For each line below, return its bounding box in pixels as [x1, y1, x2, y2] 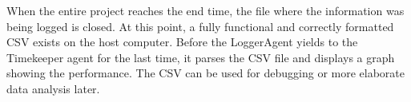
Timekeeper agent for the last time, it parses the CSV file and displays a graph [6, 49, 395, 65]
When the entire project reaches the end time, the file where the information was [6, 2, 405, 18]
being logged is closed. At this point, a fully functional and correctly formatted [6, 18, 394, 34]
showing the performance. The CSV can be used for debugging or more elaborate [6, 65, 405, 81]
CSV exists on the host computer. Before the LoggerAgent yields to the [6, 33, 358, 50]
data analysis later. [6, 80, 100, 96]
